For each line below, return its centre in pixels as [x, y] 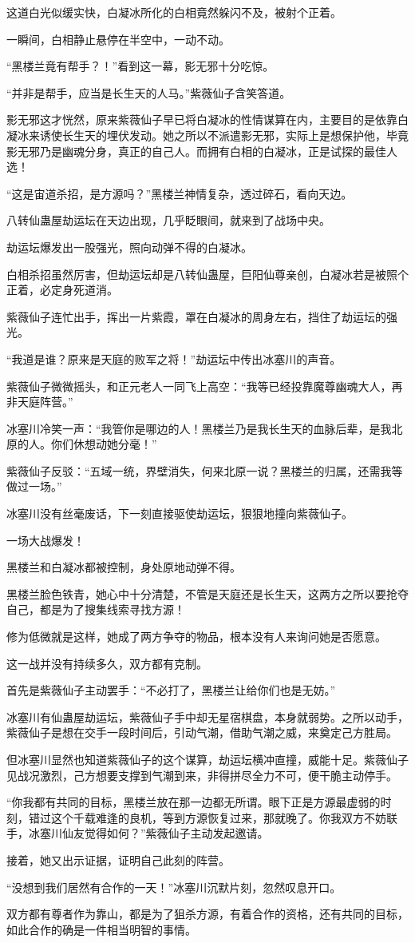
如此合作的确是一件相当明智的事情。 [101, 929]
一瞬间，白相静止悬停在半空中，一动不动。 [118, 39]
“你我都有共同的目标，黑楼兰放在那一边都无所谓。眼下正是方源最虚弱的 [194, 802]
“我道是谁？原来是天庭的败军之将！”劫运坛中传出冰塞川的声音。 [174, 358]
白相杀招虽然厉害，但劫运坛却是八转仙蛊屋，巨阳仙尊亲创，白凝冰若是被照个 [207, 274]
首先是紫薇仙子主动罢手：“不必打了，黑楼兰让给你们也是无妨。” [171, 690]
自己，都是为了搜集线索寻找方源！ [96, 609]
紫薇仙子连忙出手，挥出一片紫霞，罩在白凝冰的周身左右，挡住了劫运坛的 [196, 316]
